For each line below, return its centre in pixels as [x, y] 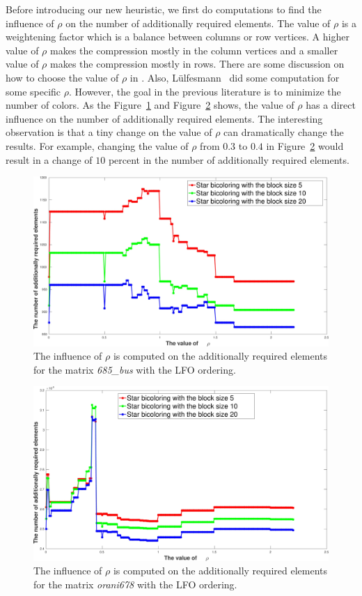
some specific [33, 91]
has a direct [331, 105]
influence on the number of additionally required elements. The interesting [164, 118]
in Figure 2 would [305, 145]
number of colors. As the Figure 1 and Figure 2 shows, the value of [150, 105]
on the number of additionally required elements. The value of [198, 23]
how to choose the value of [62, 77]
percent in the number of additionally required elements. [229, 159]
